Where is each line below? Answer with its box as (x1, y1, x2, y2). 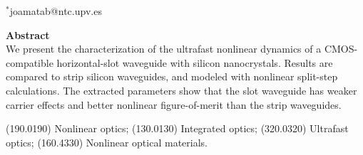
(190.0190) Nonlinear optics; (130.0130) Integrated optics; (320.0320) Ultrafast (6, 121, 349, 136)
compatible (6, 55, 53, 70)
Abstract (6, 27, 50, 42)
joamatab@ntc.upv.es (9, 4, 102, 18)
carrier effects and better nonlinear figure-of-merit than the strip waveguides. (6, 97, 342, 112)
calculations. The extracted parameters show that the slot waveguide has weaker (6, 82, 357, 97)
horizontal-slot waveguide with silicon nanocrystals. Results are (56, 55, 333, 70)
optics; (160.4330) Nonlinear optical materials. (6, 134, 208, 149)
